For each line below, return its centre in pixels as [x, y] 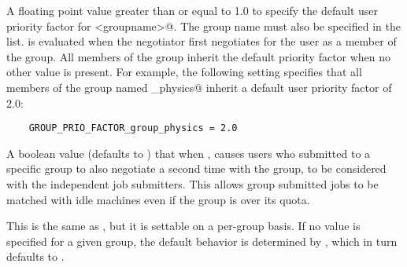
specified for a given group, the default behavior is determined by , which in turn [202, 241]
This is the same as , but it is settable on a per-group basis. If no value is [183, 226]
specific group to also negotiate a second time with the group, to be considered [196, 168]
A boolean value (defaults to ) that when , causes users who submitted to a [189, 153]
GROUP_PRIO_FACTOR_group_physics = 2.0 [133, 128]
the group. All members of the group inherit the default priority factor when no [199, 56]
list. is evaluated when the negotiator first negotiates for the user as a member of [202, 41]
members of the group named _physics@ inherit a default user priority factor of [199, 87]
